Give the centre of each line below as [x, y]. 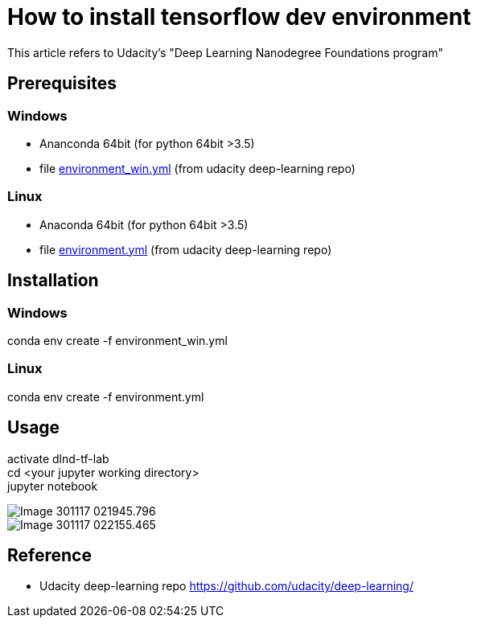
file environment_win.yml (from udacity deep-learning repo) [197, 168]
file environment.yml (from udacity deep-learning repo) [186, 249]
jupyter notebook [53, 486]
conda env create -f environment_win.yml [117, 340]
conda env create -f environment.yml [106, 396]
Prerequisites [62, 84]
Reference [49, 555]
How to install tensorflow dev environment [239, 17]
